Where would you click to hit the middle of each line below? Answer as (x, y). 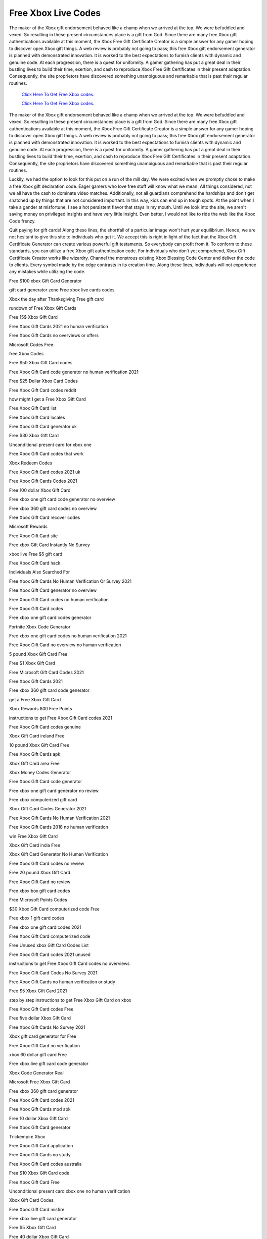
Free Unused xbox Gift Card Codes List (49, 945)
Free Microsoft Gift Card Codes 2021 (46, 672)
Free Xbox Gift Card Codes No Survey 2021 (53, 973)
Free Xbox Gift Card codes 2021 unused (50, 955)
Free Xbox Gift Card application (41, 1145)
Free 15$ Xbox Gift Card (33, 317)
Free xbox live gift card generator (43, 1219)
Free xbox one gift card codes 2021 (45, 927)
